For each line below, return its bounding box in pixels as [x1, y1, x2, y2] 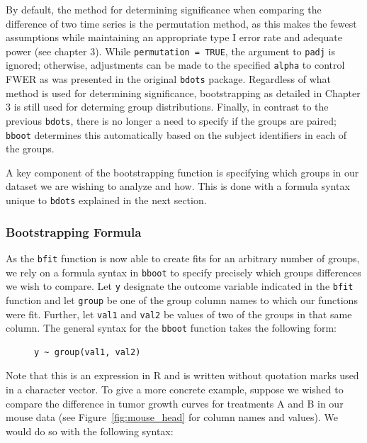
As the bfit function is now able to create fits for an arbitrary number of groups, [6, 250, 360, 265]
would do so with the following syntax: [6, 423, 174, 438]
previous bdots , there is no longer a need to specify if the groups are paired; [6, 113, 337, 128]
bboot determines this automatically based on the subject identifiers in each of [6, 127, 347, 142]
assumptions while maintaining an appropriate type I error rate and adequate [6, 30, 342, 45]
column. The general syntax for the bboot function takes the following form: [6, 320, 337, 335]
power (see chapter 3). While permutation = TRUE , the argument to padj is [6, 43, 335, 58]
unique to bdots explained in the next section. [6, 193, 207, 208]
